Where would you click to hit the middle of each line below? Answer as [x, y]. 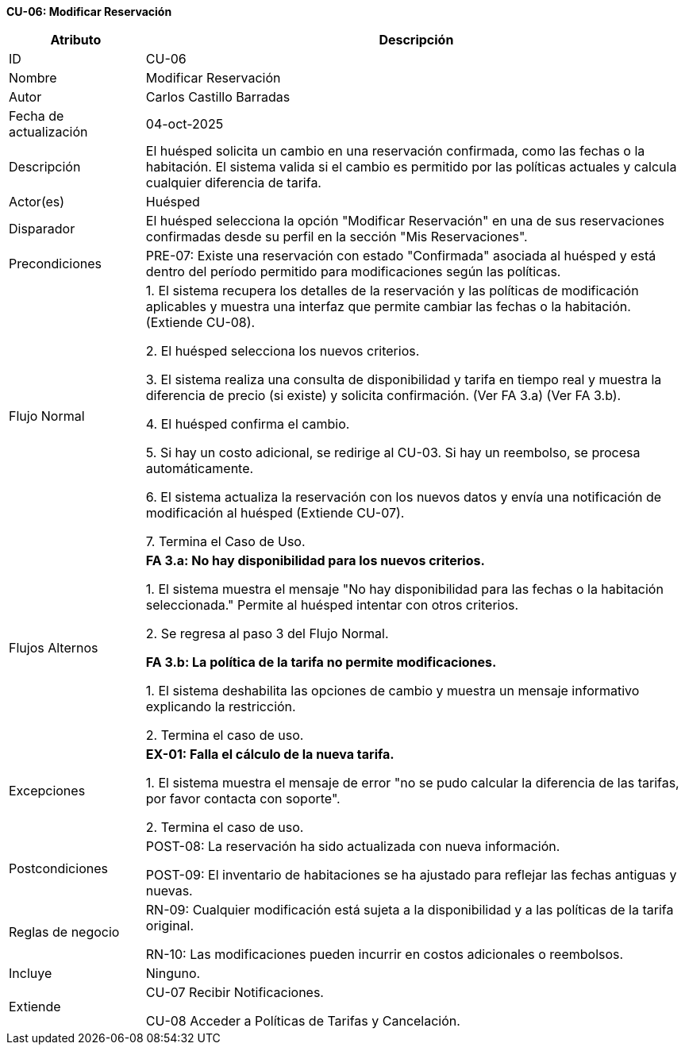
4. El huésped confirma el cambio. [248, 424]
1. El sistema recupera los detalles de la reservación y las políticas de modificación [392, 291]
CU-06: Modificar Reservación [89, 12]
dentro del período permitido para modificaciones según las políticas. [353, 271]
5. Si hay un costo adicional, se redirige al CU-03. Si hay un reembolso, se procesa [393, 452]
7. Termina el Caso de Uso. [225, 541]
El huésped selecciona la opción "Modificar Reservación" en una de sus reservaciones [405, 221]
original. [170, 926]
